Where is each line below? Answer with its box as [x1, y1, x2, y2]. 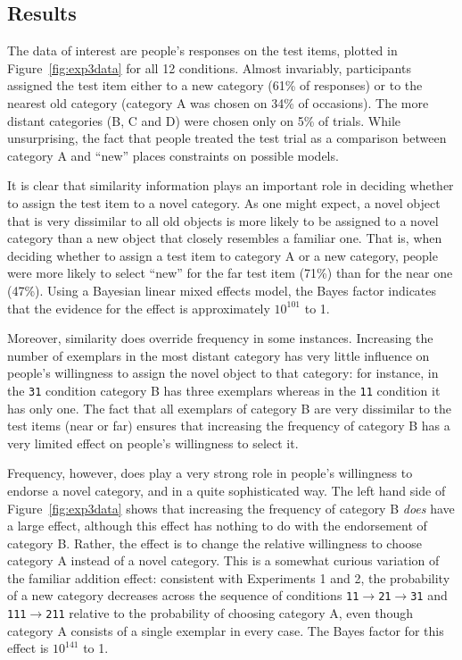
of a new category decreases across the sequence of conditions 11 [7, 586, 359, 605]
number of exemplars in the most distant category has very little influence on [7, 346, 430, 364]
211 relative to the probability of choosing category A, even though [45, 604, 413, 622]
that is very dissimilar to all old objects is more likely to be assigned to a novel [7, 211, 439, 230]
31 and [410, 586, 448, 605]
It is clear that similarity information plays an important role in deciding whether [7, 176, 454, 195]
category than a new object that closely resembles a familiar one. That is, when [7, 229, 442, 247]
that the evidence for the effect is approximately [7, 298, 270, 317]
